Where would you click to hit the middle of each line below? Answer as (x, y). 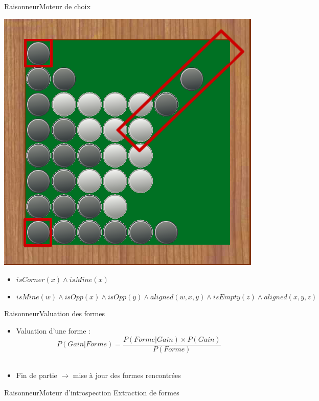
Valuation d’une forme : (53, 330)
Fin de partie (37, 375)
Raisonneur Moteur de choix (47, 6)
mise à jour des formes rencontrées (127, 375)
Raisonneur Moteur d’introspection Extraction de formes (92, 392)
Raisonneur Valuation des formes (54, 313)
